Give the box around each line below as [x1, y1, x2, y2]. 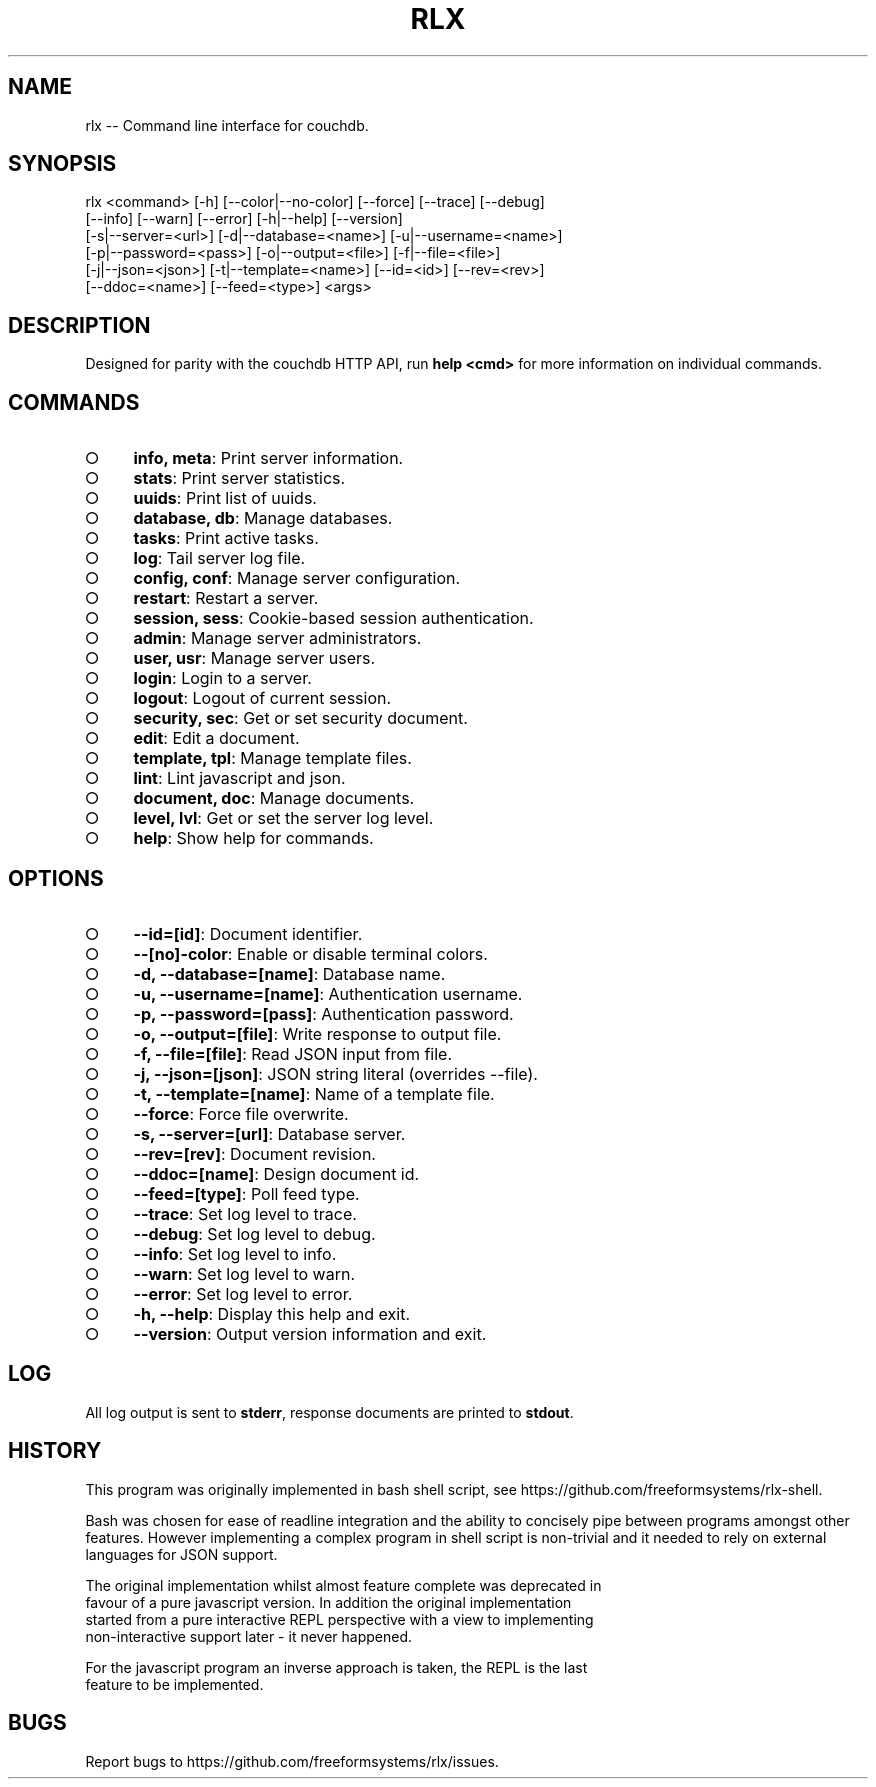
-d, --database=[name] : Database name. [133, 963, 446, 984]
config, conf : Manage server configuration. [133, 568, 461, 589]
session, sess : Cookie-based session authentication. [133, 608, 534, 629]
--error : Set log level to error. [133, 1283, 353, 1304]
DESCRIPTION [8, 312, 151, 338]
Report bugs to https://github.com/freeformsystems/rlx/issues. [85, 1752, 499, 1770]
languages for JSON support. [85, 1545, 278, 1563]
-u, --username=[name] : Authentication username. [133, 983, 523, 1004]
